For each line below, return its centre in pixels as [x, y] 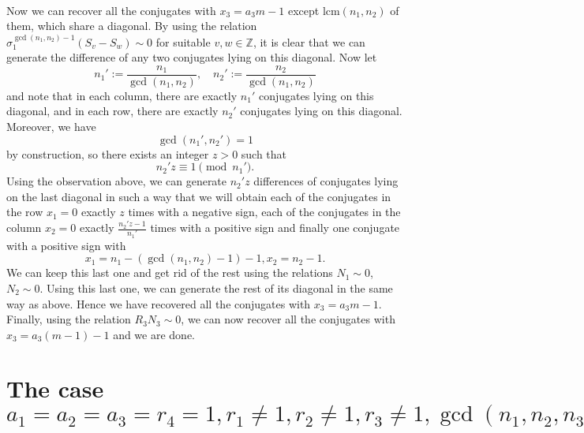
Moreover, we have [51, 127]
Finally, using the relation [69, 319]
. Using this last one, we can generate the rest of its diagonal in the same [216, 287]
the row [25, 212]
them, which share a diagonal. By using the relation [132, 26]
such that [264, 153]
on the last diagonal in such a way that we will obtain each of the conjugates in [199, 196]
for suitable [183, 41]
